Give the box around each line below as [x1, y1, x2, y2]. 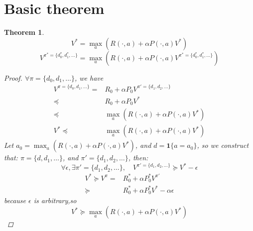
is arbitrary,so [33, 195, 77, 206]
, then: [128, 152, 148, 163]
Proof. [4, 72, 22, 83]
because [4, 195, 26, 206]
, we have [75, 72, 104, 83]
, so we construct [197, 140, 249, 150]
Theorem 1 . [4, 27, 44, 37]
